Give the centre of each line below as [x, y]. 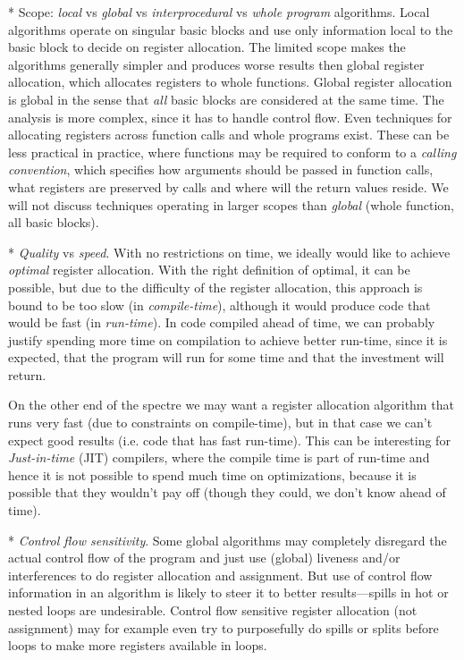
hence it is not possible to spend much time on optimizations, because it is [212, 474]
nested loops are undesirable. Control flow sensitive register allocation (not [213, 610]
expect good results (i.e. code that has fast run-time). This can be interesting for [229, 440]
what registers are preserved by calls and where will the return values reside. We [228, 186]
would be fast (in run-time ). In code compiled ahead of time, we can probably [222, 322]
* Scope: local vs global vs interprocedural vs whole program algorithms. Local [219, 12]
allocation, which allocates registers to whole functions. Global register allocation [230, 82]
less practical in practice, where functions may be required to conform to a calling [232, 152]
